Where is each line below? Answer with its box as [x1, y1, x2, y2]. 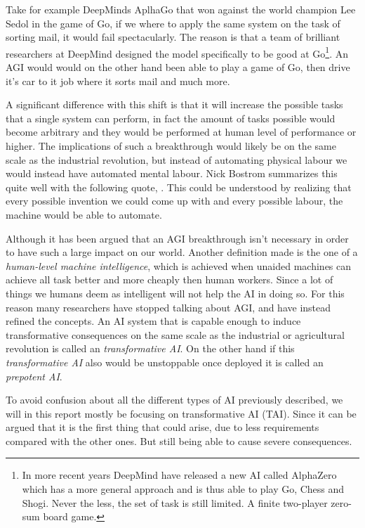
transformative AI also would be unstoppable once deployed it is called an [6, 354, 324, 369]
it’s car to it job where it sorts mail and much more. [6, 73, 230, 88]
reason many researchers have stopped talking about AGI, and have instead [6, 300, 331, 314]
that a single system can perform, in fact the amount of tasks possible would [6, 110, 336, 125]
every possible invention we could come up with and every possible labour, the [6, 193, 343, 208]
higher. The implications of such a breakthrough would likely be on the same [6, 139, 336, 153]
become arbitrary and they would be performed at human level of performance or [6, 124, 357, 139]
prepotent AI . [6, 368, 62, 383]
